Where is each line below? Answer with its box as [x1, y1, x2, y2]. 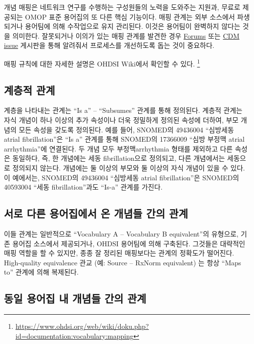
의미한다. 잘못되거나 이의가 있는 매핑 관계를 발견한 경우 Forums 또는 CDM [12, 30, 240, 41]
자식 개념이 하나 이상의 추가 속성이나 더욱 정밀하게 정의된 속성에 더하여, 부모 [4, 115, 239, 125]
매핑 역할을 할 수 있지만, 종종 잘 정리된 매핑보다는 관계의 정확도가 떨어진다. [4, 248, 234, 258]
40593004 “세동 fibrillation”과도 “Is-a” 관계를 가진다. [4, 182, 163, 192]
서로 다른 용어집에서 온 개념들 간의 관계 [4, 206, 188, 221]
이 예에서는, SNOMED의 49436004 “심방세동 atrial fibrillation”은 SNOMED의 [4, 172, 239, 182]
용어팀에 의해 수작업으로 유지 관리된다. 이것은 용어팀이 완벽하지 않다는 [25, 21, 240, 31]
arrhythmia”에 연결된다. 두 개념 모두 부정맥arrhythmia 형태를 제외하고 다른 [4, 143, 233, 153]
